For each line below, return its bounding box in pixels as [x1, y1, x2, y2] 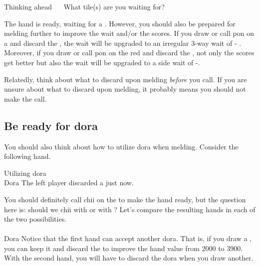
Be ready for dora [4, 118, 98, 133]
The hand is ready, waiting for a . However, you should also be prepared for [4, 18, 236, 28]
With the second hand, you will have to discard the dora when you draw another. [4, 253, 254, 263]
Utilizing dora [4, 167, 46, 178]
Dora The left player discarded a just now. [4, 177, 134, 188]
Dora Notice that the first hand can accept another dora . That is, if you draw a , [4, 233, 252, 244]
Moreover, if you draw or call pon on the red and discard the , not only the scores [4, 47, 255, 58]
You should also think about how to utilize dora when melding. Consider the [4, 141, 239, 151]
